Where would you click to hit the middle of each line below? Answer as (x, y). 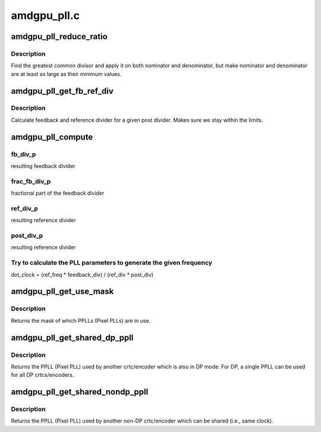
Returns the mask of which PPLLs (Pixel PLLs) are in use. (81, 320)
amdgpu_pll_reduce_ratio (59, 36)
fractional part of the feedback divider (58, 193)
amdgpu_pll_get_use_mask (62, 292)
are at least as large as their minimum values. (66, 74)
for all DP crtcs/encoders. (43, 375)
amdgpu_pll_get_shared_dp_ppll (72, 337)
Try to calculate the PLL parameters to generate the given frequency (112, 263)
